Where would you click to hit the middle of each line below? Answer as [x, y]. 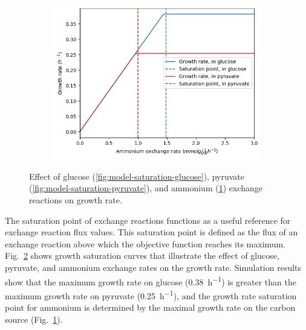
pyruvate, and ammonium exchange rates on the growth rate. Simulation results [153, 267]
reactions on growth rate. [76, 200]
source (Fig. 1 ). [34, 319]
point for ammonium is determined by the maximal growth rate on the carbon [150, 307]
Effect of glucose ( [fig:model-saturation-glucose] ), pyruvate [137, 176]
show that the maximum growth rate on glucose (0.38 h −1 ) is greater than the [151, 281]
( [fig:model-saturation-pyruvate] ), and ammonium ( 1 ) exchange [146, 188]
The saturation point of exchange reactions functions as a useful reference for [148, 220]
